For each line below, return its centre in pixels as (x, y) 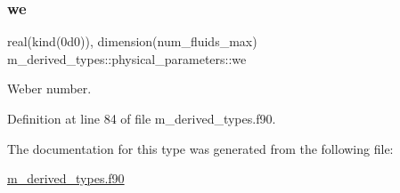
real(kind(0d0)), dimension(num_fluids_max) (132, 41)
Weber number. (49, 88)
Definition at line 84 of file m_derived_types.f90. (142, 118)
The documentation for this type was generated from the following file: (200, 148)
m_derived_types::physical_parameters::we (127, 58)
